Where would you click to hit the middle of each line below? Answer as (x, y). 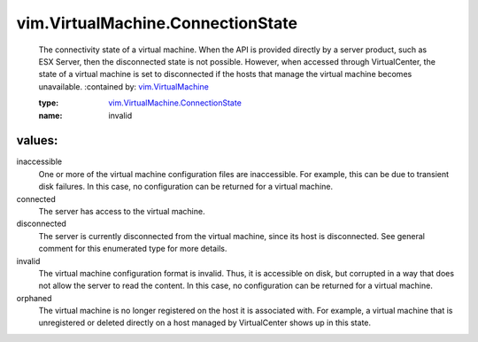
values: (37, 140)
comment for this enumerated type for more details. (133, 249)
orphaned (34, 298)
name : (50, 115)
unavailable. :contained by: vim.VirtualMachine (124, 86)
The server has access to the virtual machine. (122, 211)
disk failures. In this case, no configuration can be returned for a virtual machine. (186, 187)
